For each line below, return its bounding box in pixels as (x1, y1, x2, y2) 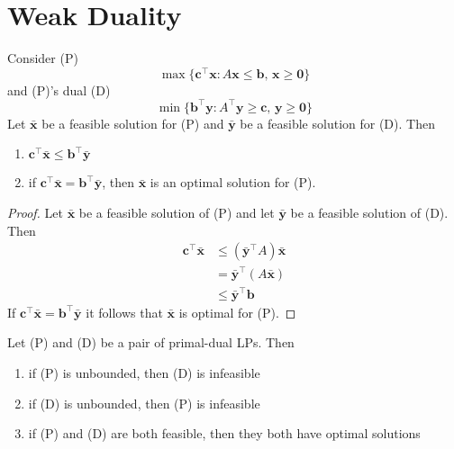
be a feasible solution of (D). (290, 203, 449, 222)
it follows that (86, 302, 163, 321)
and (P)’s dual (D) (7, 80, 111, 99)
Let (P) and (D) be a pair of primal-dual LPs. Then (7, 333, 295, 352)
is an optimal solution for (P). (150, 173, 316, 192)
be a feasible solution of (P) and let (78, 203, 275, 222)
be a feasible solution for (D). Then (240, 113, 435, 132)
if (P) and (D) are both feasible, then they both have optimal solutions (28, 424, 421, 443)
